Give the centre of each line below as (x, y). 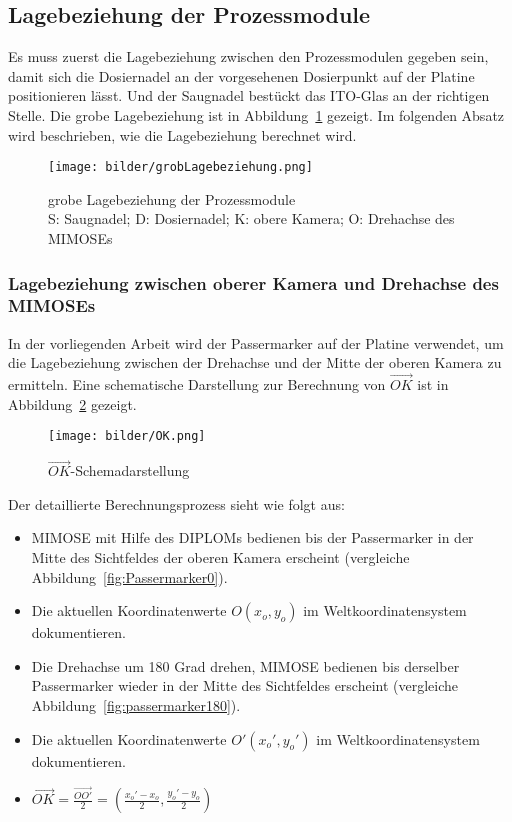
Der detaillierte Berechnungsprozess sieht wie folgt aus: (176, 503)
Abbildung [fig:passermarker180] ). (136, 704)
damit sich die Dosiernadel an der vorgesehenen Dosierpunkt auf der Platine (241, 75)
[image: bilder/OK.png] (127, 436)
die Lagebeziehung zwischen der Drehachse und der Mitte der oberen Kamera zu (255, 362)
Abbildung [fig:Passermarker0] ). (129, 576)
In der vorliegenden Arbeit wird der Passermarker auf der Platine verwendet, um (256, 342)
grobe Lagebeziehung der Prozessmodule (172, 198)
